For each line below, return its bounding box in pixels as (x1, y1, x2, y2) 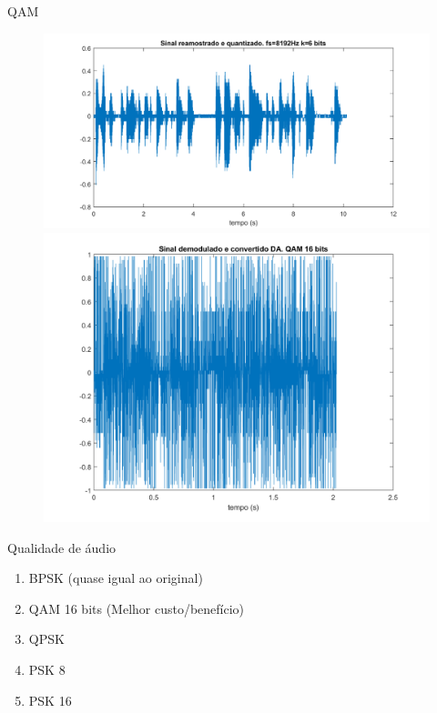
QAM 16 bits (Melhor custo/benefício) (28, 598, 245, 618)
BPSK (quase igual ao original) (28, 568, 203, 587)
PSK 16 (28, 690, 72, 709)
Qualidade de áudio (7, 537, 117, 557)
